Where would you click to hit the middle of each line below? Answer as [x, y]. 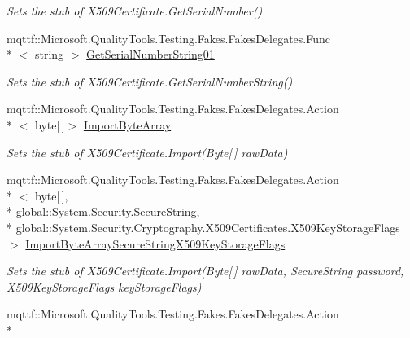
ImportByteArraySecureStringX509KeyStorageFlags [155, 243]
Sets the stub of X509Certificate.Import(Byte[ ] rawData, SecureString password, [205, 271]
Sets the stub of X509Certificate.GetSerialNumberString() [150, 81]
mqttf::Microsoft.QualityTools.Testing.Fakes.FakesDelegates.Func [168, 38]
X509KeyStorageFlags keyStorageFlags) [104, 286]
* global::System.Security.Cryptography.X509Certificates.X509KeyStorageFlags [203, 227]
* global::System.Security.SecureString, [103, 211]
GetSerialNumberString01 [150, 54]
